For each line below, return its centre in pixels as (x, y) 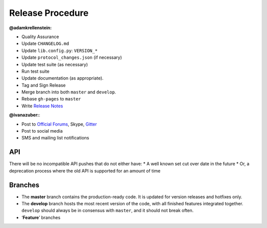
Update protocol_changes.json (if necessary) (72, 57)
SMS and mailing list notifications (55, 138)
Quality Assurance (40, 37)
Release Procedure (49, 13)
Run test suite (35, 71)
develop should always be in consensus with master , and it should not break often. (108, 211)
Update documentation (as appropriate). (63, 78)
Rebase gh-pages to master (51, 99)
